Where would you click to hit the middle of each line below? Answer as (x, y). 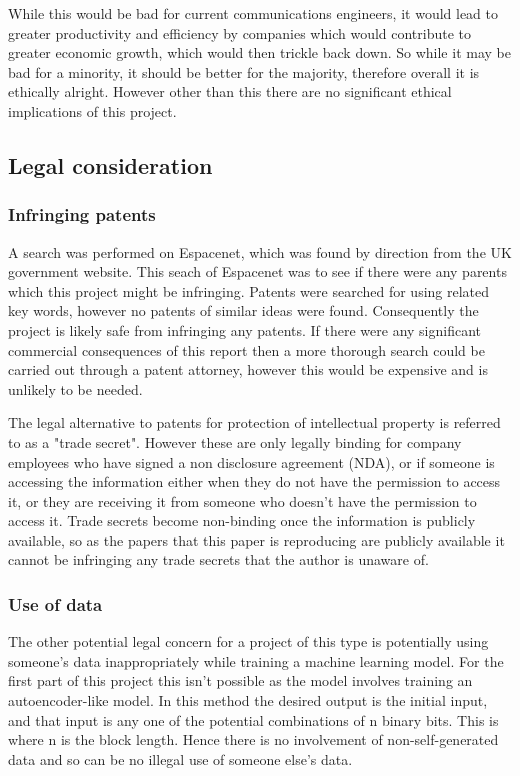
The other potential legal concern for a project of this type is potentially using (248, 641)
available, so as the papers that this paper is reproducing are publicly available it (256, 539)
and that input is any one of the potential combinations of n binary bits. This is (253, 719)
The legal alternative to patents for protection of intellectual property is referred (254, 422)
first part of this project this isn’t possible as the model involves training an (240, 680)
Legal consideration (110, 164)
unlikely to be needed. (75, 388)
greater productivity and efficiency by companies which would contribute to (240, 32)
